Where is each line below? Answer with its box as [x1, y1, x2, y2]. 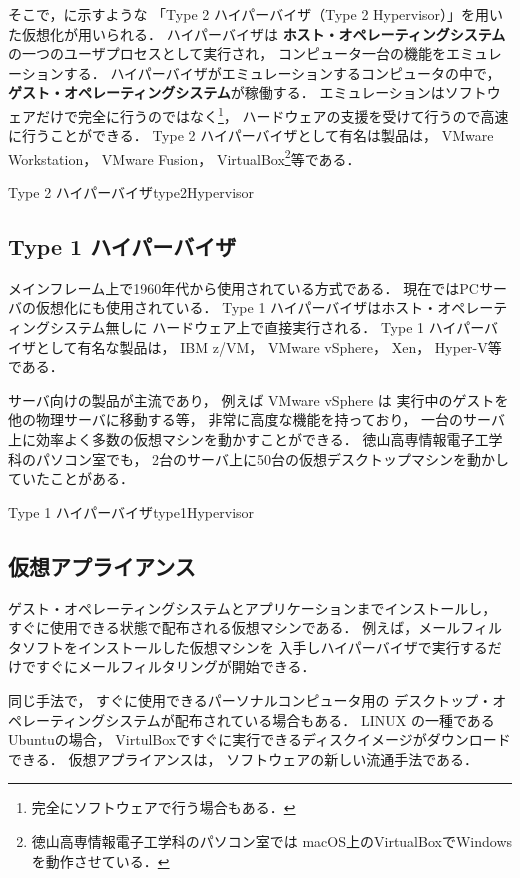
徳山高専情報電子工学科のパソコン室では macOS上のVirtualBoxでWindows [31, 830, 513, 851]
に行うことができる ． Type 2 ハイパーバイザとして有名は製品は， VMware [8, 125, 494, 146]
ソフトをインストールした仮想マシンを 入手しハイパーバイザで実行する [21, 636, 488, 657]
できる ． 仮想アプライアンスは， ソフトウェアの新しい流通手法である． [8, 748, 479, 769]
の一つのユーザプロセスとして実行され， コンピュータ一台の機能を [8, 43, 446, 64]
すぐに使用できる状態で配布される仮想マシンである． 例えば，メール [8, 617, 461, 638]
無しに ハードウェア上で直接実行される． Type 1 [105, 317, 425, 338]
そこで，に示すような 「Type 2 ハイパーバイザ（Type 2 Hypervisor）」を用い [8, 4, 504, 24]
